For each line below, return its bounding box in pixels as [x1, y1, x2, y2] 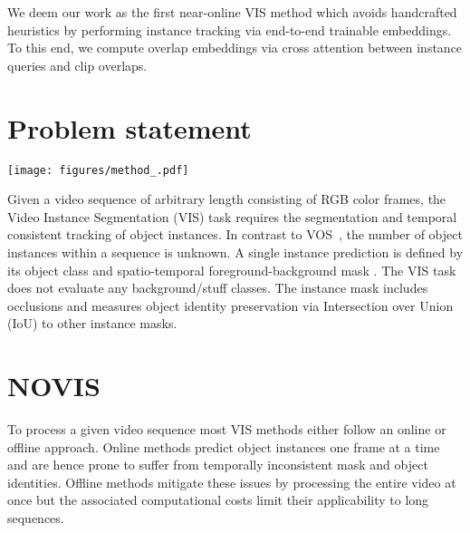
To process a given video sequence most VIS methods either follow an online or [7, 420, 446, 439]
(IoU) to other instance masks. [7, 314, 177, 333]
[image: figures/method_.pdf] [7, 163, 189, 177]
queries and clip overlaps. [7, 55, 148, 74]
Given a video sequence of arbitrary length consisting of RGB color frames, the [7, 189, 446, 208]
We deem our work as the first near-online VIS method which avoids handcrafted [7, 3, 457, 21]
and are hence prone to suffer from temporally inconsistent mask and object [7, 455, 428, 474]
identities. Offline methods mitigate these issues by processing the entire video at [7, 472, 456, 491]
